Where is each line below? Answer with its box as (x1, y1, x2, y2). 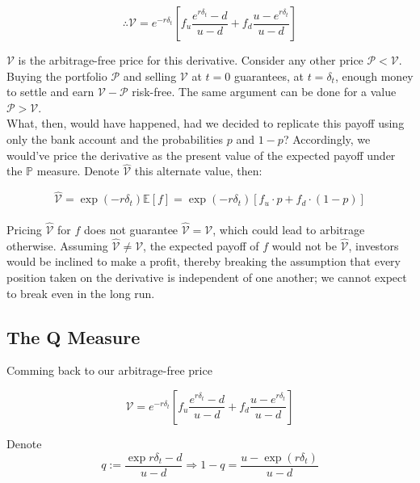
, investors (348, 237, 399, 254)
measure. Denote (36, 162, 120, 179)
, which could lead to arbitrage (212, 221, 365, 237)
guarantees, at (233, 67, 304, 84)
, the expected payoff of (143, 237, 259, 254)
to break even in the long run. (6, 284, 155, 301)
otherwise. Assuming (6, 237, 108, 254)
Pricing (6, 221, 42, 237)
